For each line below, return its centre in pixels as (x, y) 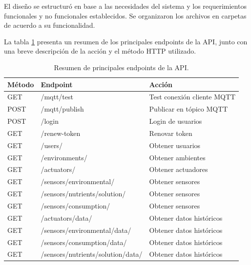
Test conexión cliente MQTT (192, 97)
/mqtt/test (57, 97)
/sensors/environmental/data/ (86, 230)
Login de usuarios (176, 121)
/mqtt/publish (62, 109)
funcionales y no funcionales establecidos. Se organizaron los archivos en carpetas (125, 15)
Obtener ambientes (177, 157)
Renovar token (171, 133)
